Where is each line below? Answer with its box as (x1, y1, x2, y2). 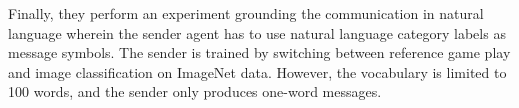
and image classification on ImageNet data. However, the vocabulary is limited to (8, 61, 507, 82)
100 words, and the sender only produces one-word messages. (8, 81, 382, 102)
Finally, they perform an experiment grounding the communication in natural (8, 3, 484, 23)
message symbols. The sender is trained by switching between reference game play (8, 42, 511, 63)
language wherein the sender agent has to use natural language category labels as (8, 22, 506, 43)
